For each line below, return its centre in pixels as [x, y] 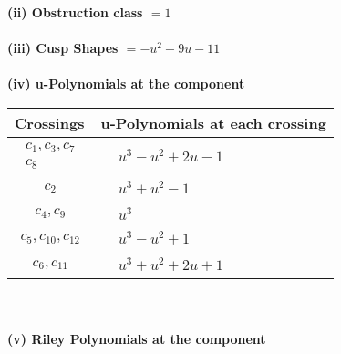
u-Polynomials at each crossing [213, 122]
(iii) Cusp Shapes [63, 48]
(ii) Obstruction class [75, 12]
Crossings [50, 122]
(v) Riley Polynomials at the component [137, 338]
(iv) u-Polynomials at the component [126, 83]
